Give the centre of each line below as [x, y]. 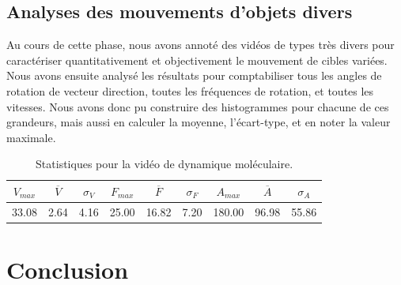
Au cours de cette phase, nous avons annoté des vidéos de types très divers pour [200, 45]
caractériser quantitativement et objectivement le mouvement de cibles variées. [197, 60]
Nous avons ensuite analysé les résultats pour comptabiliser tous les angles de [194, 75]
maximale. [31, 137]
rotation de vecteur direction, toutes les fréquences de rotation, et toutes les [190, 90]
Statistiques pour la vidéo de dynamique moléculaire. [165, 164]
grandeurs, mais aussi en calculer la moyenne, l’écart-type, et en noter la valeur [199, 122]
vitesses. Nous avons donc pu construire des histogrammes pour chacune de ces [198, 106]
